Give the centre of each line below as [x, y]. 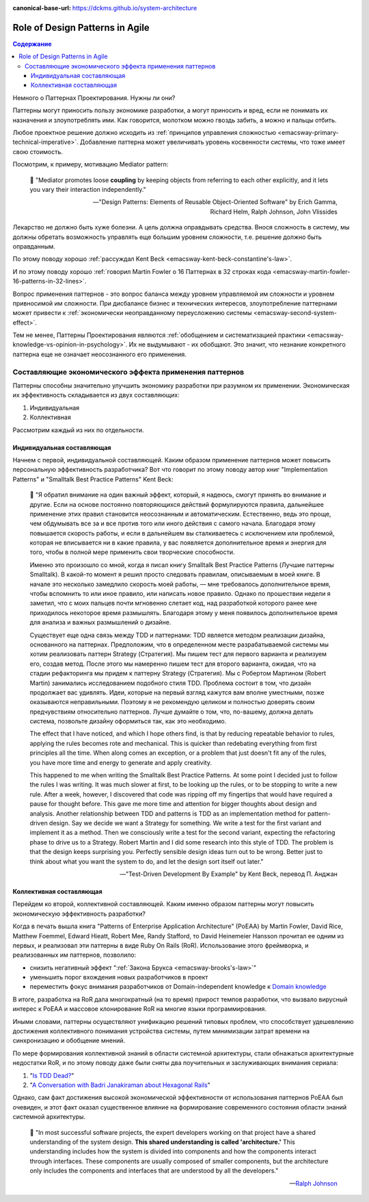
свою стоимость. [38, 151]
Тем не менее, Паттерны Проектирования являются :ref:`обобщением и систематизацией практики [159, 335]
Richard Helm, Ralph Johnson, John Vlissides [274, 212]
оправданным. [34, 246]
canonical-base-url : [42, 8]
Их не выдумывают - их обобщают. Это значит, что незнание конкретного [237, 345]
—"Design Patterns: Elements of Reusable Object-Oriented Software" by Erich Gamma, [215, 202]
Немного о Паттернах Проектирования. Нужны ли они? [94, 98]
